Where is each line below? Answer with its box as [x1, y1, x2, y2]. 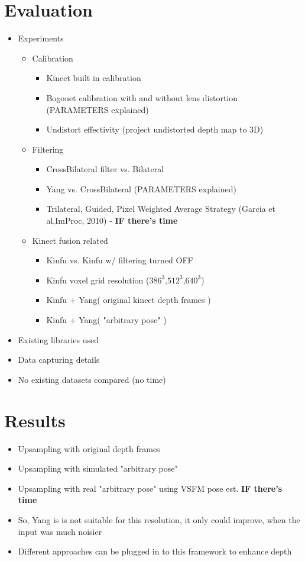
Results [4, 408, 66, 432]
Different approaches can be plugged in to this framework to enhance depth [18, 545, 292, 557]
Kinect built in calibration [46, 72, 141, 84]
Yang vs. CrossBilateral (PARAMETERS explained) [46, 182, 236, 195]
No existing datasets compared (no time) [18, 373, 166, 385]
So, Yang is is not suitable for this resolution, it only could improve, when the [18, 513, 300, 525]
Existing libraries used [18, 333, 99, 346]
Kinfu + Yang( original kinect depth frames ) [46, 294, 211, 306]
